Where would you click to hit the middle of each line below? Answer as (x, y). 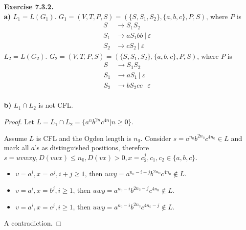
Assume (16, 138)
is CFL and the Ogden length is (84, 138)
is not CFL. (56, 105)
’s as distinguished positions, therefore (92, 148)
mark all (16, 148)
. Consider (156, 138)
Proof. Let (19, 122)
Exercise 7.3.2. (29, 6)
